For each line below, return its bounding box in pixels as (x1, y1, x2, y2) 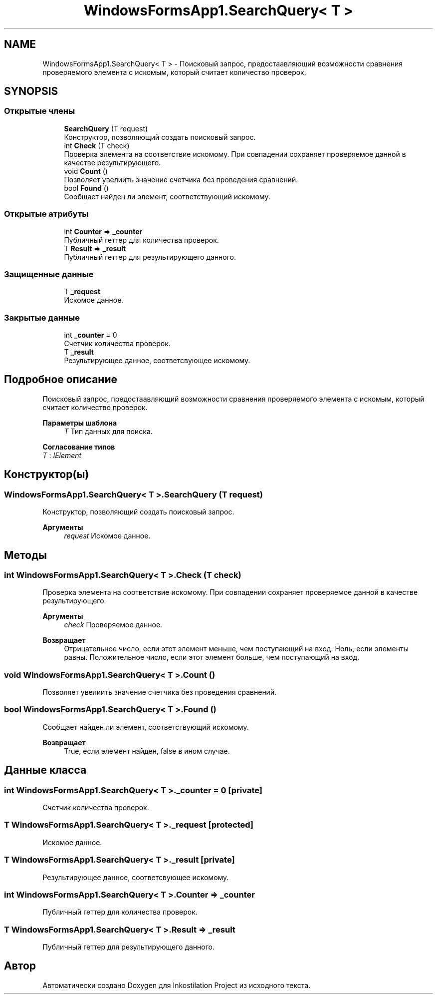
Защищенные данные (4, 269, 94, 279)
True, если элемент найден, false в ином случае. (64, 746, 230, 755)
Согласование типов (42, 442, 115, 451)
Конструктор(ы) (4, 468, 89, 481)
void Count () (64, 166, 108, 175)
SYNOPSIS (4, 85, 58, 98)
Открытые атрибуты (4, 209, 89, 219)
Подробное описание (4, 373, 117, 386)
